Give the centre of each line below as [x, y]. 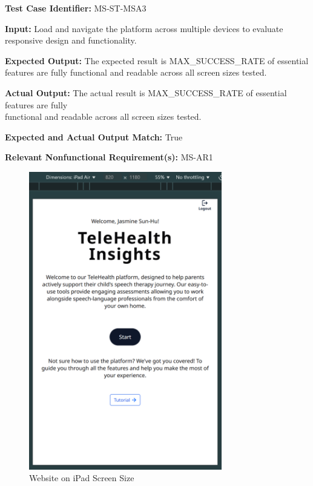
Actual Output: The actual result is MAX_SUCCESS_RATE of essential [146, 92]
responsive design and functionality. [71, 40]
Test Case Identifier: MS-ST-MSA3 [76, 8]
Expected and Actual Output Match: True [94, 136]
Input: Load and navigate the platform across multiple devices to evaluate [144, 28]
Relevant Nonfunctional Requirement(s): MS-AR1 [109, 157]
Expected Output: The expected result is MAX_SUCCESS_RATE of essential [157, 60]
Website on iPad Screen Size [82, 478]
